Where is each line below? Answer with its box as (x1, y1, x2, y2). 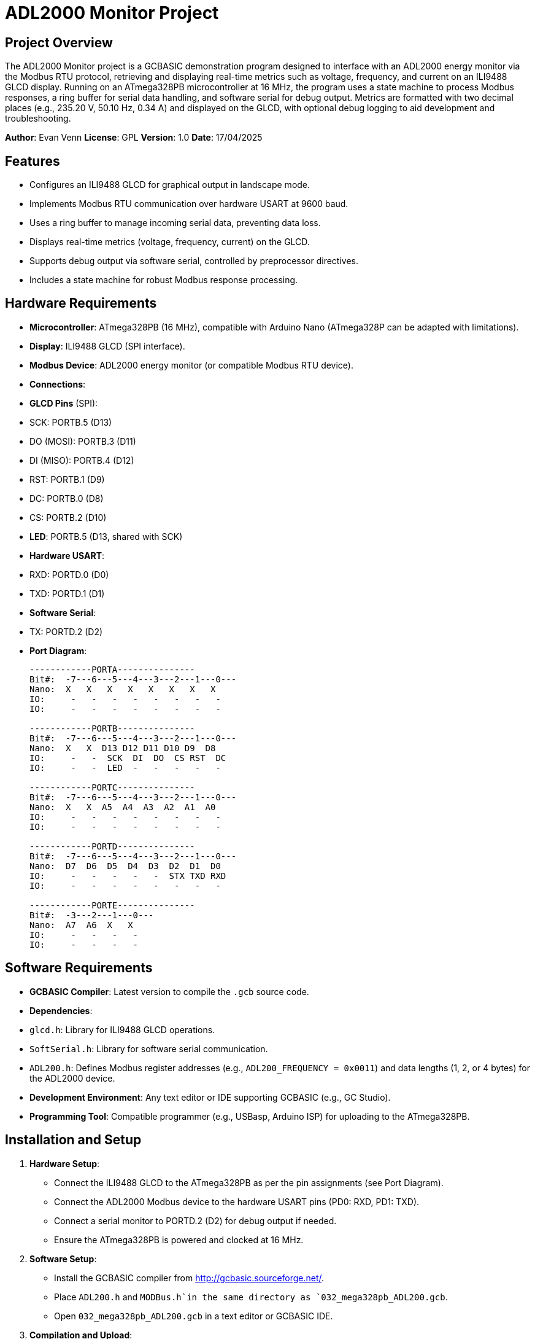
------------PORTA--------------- (29, 664, 195, 674)
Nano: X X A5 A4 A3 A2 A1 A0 (29, 802, 216, 812)
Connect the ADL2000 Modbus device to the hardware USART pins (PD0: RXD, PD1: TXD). (54, 1196, 420, 1207)
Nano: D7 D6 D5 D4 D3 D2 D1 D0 (29, 861, 221, 871)
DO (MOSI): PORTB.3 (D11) (29, 435, 136, 447)
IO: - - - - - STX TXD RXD (29, 870, 226, 881)
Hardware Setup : (29, 1158, 100, 1169)
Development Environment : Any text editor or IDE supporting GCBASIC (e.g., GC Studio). (29, 1091, 391, 1103)
